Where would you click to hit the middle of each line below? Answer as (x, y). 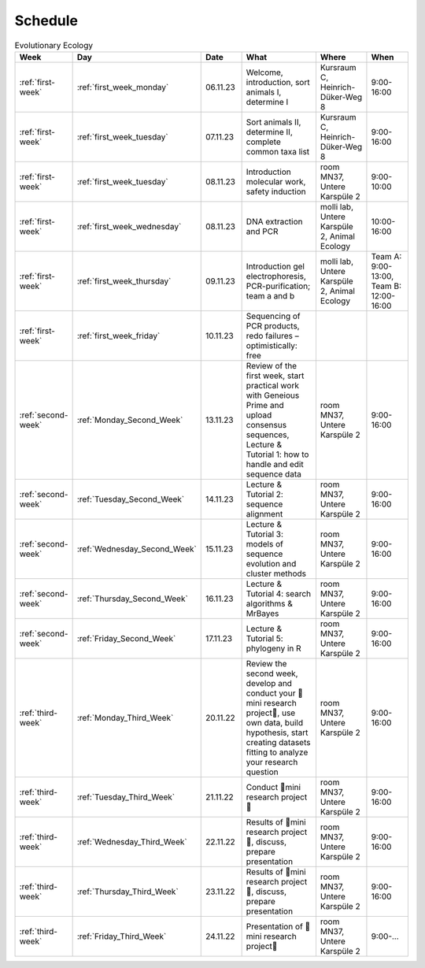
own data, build (274, 722)
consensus (266, 425)
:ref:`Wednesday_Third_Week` (132, 841)
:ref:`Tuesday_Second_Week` (131, 499)
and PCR (262, 231)
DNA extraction (274, 221)
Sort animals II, (273, 122)
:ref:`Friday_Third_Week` (122, 936)
